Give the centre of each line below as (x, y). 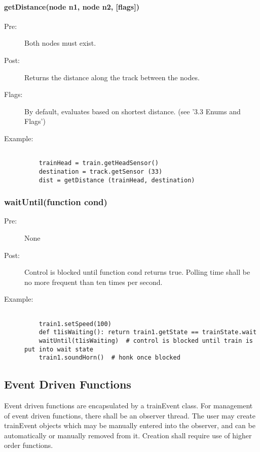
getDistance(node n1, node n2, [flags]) (72, 6)
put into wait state (59, 349)
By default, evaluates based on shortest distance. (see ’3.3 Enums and (133, 111)
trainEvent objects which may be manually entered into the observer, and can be (130, 425)
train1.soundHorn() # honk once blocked (109, 358)
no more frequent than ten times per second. (94, 282)
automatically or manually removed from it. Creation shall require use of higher (128, 435)
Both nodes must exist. (60, 43)
